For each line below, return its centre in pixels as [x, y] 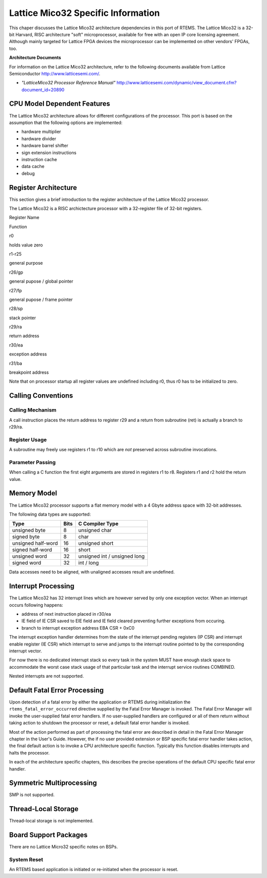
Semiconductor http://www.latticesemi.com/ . [55, 73]
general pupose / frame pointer [41, 299]
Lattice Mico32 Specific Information [85, 13]
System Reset [26, 860]
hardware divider [39, 138]
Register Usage [28, 440]
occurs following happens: [36, 605]
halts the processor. [29, 753]
